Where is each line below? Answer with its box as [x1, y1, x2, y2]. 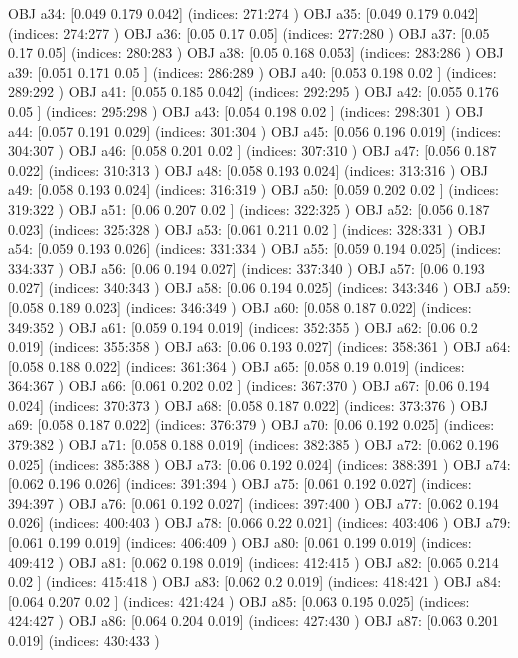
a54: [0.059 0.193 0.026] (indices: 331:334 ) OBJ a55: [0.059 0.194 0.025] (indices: [8, 238, 502, 259]
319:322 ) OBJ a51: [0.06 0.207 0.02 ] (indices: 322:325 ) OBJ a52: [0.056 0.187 [8, 198, 490, 219]
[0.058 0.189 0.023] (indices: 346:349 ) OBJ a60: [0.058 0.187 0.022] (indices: [8, 296, 472, 317]
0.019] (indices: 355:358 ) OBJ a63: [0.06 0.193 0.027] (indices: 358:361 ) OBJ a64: [8, 336, 511, 357]
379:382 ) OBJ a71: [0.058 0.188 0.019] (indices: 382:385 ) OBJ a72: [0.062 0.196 [8, 434, 499, 455]
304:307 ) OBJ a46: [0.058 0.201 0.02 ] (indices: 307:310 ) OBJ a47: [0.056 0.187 [8, 140, 497, 161]
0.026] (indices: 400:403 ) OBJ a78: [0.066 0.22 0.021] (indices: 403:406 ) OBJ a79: [8, 512, 511, 533]
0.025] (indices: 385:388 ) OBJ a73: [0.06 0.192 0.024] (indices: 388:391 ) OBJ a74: [8, 453, 511, 474]
